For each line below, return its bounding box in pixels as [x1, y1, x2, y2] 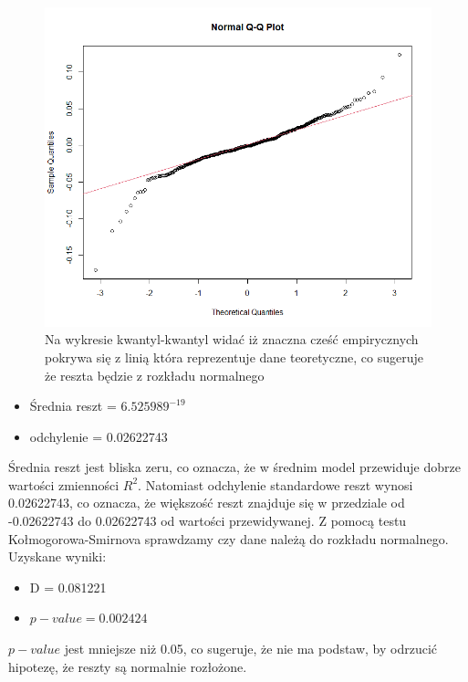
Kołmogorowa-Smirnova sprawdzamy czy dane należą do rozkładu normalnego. [8, 529, 449, 548]
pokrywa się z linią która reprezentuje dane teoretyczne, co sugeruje [45, 347, 423, 366]
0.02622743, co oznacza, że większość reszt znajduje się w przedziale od [8, 493, 405, 512]
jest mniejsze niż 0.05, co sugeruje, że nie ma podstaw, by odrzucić [64, 639, 438, 658]
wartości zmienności [8, 475, 120, 494]
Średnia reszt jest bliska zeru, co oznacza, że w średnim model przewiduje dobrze [8, 457, 461, 477]
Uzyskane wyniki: [8, 547, 107, 566]
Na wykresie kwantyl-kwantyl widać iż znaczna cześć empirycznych [45, 330, 419, 349]
